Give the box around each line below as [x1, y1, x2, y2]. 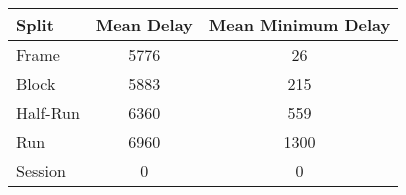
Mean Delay [95, 13, 193, 36]
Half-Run [16, 101, 80, 124]
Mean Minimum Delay [208, 13, 391, 36]
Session [16, 159, 66, 182]
